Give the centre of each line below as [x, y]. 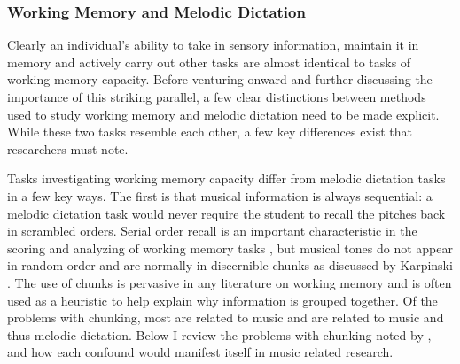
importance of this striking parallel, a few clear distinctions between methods [217, 97]
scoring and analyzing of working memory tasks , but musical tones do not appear [230, 248]
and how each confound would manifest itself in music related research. [200, 352]
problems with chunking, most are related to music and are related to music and [226, 318]
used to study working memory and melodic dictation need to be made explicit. [223, 114]
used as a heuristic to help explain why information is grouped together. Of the [222, 300]
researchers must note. [68, 148]
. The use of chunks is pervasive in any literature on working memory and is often [230, 282]
